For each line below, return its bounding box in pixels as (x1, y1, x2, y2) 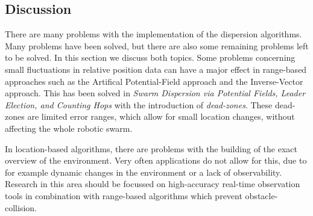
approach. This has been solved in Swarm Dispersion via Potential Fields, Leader (5, 87, 306, 99)
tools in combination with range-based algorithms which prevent (5, 189, 242, 202)
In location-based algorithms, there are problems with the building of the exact (5, 142, 297, 155)
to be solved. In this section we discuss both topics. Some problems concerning (5, 51, 296, 64)
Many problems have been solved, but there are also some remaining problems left (5, 39, 309, 52)
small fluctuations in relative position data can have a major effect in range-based (5, 63, 307, 75)
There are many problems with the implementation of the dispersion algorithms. (5, 28, 302, 40)
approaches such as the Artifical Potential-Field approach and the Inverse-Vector (5, 75, 303, 87)
